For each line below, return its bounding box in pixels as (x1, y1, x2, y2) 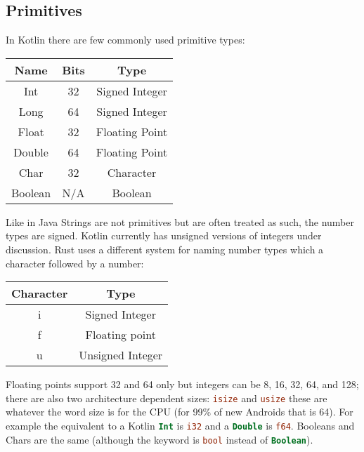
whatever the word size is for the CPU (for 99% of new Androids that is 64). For (6, 404, 353, 419)
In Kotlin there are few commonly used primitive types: (6, 32, 245, 47)
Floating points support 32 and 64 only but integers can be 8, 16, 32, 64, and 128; (6, 377, 359, 392)
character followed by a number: (6, 255, 144, 270)
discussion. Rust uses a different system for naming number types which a (6, 241, 324, 256)
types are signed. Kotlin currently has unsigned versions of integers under (6, 228, 322, 243)
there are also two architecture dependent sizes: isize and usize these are (6, 390, 327, 405)
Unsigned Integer (79, 347, 163, 364)
